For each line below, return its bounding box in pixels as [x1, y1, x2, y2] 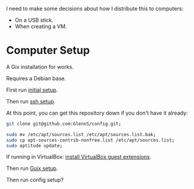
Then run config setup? [6, 177, 64, 184]
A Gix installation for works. [6, 63, 74, 70]
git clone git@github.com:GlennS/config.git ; [6, 121, 121, 127]
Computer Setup [6, 44, 90, 57]
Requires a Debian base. [6, 74, 66, 82]
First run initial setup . [6, 86, 58, 93]
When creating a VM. [14, 23, 67, 30]
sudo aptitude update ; [6, 143, 63, 149]
